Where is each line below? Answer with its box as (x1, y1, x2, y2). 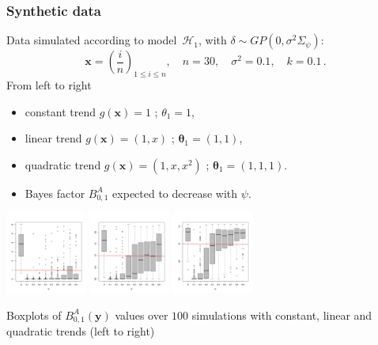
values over (115, 306, 168, 323)
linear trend (25, 130, 82, 146)
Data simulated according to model (6, 32, 177, 48)
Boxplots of (6, 306, 62, 323)
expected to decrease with (112, 184, 238, 201)
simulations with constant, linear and (191, 306, 372, 323)
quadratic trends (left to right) (6, 323, 155, 339)
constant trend (25, 103, 96, 119)
